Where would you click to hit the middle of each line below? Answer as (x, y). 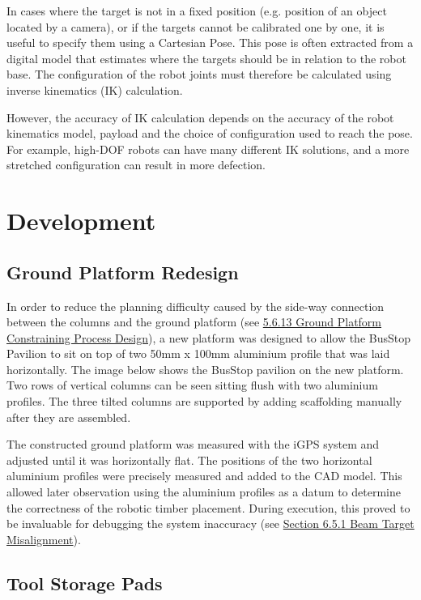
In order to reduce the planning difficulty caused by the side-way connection (196, 306)
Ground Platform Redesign (123, 272)
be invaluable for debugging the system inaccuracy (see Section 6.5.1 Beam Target (210, 523)
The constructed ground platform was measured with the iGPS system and (193, 444)
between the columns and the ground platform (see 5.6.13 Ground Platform (194, 322)
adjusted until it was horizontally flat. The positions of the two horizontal (189, 460)
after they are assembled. (69, 417)
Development (81, 221)
